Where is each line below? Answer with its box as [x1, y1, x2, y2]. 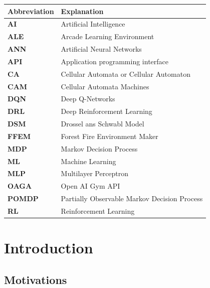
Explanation [61, 6, 104, 16]
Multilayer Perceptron [61, 168, 129, 179]
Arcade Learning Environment [61, 31, 154, 42]
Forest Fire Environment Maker [61, 130, 158, 141]
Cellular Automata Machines [61, 81, 149, 91]
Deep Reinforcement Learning [61, 106, 152, 116]
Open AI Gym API [61, 181, 120, 191]
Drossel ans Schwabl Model [61, 118, 144, 129]
